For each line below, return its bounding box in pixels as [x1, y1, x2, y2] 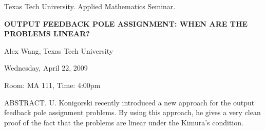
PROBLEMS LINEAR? [4, 28, 90, 39]
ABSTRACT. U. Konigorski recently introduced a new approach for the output [4, 97, 255, 107]
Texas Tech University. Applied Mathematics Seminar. [4, 1, 176, 11]
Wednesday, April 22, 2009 [4, 62, 88, 73]
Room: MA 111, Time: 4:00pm [4, 79, 101, 90]
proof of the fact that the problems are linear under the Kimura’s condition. [4, 117, 243, 127]
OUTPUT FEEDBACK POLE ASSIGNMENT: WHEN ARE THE [4, 18, 248, 29]
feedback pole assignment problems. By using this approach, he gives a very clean [4, 107, 261, 118]
